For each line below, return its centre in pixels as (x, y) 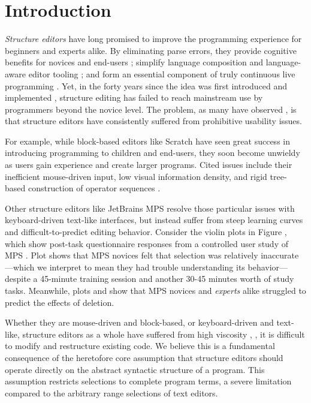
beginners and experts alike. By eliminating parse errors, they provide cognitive (151, 50)
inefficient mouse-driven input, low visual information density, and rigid (136, 176)
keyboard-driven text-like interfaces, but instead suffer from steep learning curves (154, 220)
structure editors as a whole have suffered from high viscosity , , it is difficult (164, 334)
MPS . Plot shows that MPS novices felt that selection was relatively (132, 255)
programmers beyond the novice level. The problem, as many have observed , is (151, 109)
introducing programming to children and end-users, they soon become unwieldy (153, 153)
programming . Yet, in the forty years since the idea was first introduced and (146, 85)
